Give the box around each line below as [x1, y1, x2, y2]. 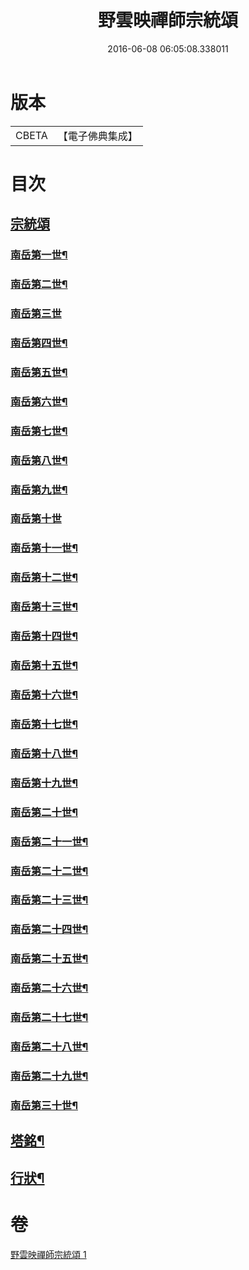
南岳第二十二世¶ [10, 864, 89, 878]
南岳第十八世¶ [10, 746, 78, 760]
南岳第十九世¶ [10, 776, 78, 790]
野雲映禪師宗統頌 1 [10, 1248, 87, 1260]
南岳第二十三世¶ [10, 893, 89, 907]
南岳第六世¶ [10, 394, 68, 408]
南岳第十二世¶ [10, 571, 78, 585]
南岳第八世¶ [10, 453, 68, 467]
